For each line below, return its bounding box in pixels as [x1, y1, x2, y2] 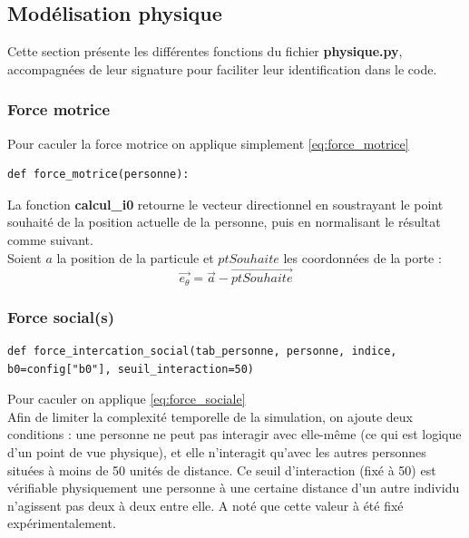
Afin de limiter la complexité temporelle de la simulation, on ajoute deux [7, 406, 413, 426]
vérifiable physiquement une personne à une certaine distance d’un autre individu [7, 478, 460, 497]
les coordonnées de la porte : [283, 248, 442, 267]
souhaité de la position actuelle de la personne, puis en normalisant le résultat [7, 212, 441, 231]
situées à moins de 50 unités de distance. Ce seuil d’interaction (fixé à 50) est [7, 460, 436, 479]
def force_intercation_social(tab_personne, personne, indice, [7, 345, 397, 358]
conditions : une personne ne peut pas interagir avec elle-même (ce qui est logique [7, 425, 462, 444]
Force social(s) [7, 305, 115, 328]
